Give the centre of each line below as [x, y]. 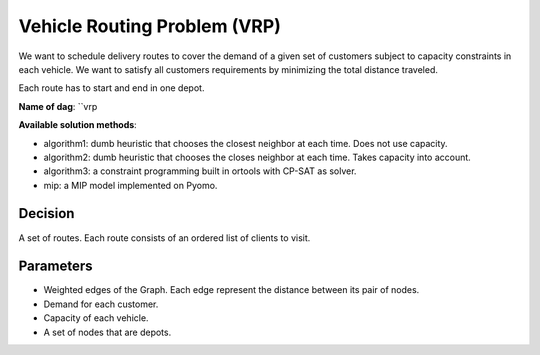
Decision [46, 213]
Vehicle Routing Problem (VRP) [150, 26]
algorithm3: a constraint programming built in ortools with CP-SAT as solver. [200, 171]
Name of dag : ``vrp [58, 106]
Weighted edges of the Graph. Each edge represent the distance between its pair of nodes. [231, 290]
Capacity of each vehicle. [96, 318]
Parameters [55, 266]
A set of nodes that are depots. [107, 332]
